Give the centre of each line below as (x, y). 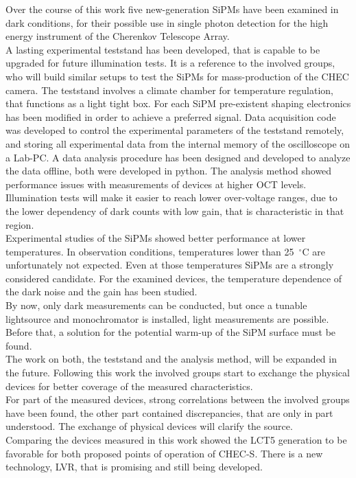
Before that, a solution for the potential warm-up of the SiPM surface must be (171, 332)
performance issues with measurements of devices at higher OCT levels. (156, 184)
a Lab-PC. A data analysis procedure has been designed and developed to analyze (178, 157)
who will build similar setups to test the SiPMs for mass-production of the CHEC (177, 76)
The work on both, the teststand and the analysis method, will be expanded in (171, 359)
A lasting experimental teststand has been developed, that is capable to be (163, 49)
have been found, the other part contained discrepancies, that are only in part (169, 412)
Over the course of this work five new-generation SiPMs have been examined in (172, 9)
